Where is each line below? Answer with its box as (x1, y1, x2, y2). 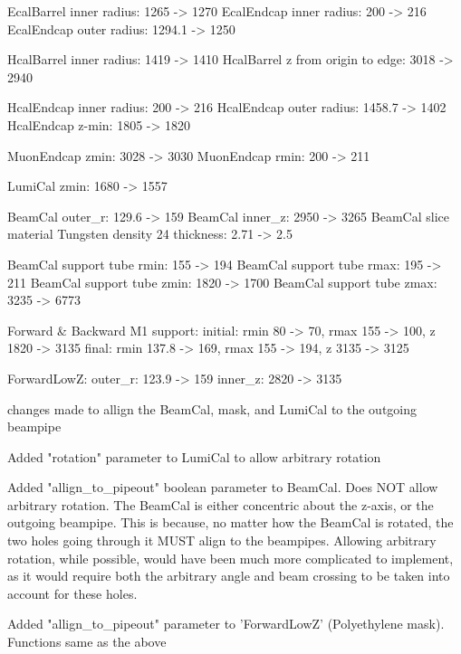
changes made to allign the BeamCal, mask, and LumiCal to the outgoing (7, 399, 418, 418)
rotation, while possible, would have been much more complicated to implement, (7, 548, 454, 567)
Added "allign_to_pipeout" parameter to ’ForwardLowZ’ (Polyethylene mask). (7, 614, 445, 633)
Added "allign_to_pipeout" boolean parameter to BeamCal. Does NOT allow (7, 478, 438, 497)
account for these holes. (7, 583, 138, 602)
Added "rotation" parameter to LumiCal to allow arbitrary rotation (7, 447, 381, 466)
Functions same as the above (7, 632, 167, 651)
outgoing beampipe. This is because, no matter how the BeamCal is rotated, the (7, 513, 454, 532)
